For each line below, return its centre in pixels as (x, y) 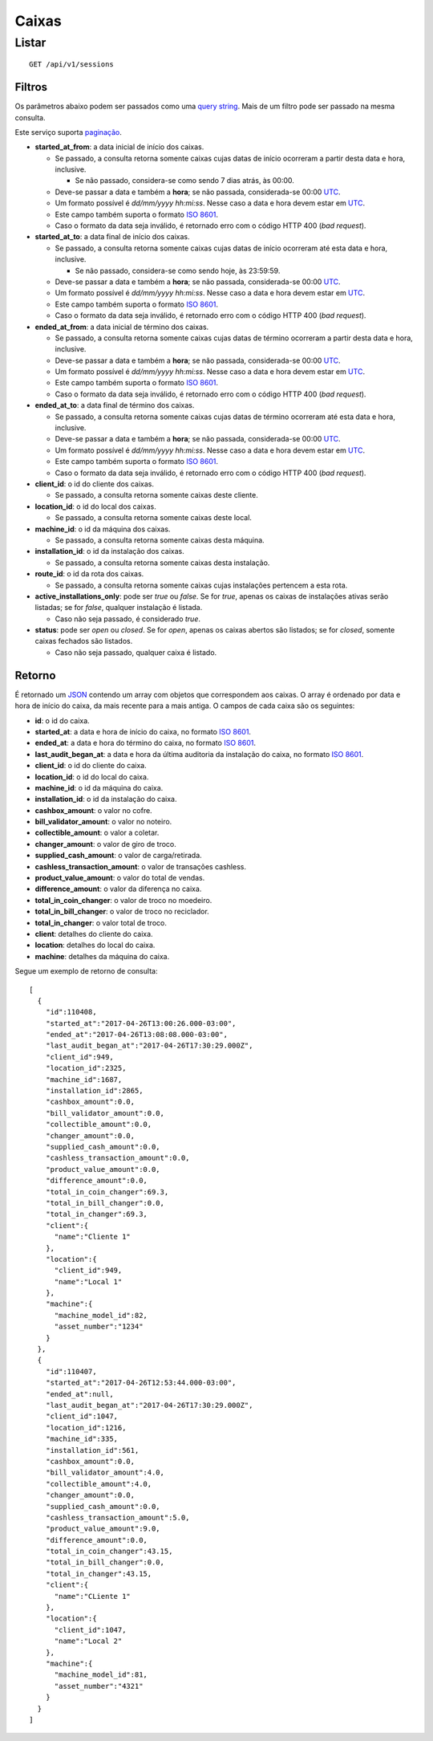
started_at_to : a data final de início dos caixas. (112, 237)
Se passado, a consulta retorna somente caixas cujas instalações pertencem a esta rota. (201, 585)
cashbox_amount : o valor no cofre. (93, 810)
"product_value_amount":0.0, (103, 1169)
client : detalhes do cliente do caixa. (94, 934)
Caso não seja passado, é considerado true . (127, 619)
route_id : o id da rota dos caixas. (89, 574)
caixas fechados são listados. (84, 641)
